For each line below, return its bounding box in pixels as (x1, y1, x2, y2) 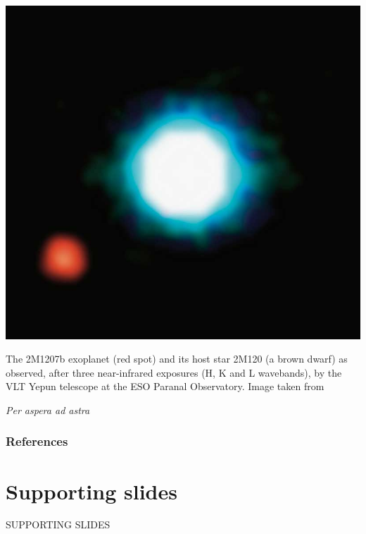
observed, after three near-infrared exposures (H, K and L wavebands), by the (6, 365, 342, 380)
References (6, 432, 68, 450)
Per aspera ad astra (6, 402, 90, 417)
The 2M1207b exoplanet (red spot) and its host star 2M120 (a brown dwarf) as (6, 351, 348, 366)
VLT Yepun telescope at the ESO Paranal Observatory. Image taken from (6, 379, 324, 394)
